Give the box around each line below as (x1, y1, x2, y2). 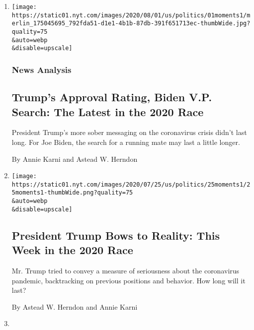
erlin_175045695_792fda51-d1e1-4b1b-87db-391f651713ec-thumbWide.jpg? (11, 20, 251, 27)
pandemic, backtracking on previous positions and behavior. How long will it (11, 275, 246, 285)
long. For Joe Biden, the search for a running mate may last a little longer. (11, 136, 240, 147)
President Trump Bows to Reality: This (11, 227, 220, 243)
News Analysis (11, 63, 72, 75)
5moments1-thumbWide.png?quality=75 (11, 189, 133, 197)
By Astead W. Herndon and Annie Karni (11, 301, 138, 312)
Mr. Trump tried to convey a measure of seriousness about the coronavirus (11, 265, 240, 276)
